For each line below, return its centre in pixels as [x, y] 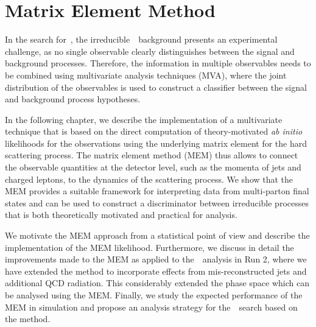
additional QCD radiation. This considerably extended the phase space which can [157, 283]
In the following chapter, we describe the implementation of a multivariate [144, 119]
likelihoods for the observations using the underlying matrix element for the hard [156, 143]
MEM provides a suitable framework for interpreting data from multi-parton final [157, 191]
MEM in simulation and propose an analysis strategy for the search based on [151, 307]
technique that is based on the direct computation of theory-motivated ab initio [154, 131]
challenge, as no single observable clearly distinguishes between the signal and [150, 51]
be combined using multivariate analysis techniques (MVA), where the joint [146, 75]
